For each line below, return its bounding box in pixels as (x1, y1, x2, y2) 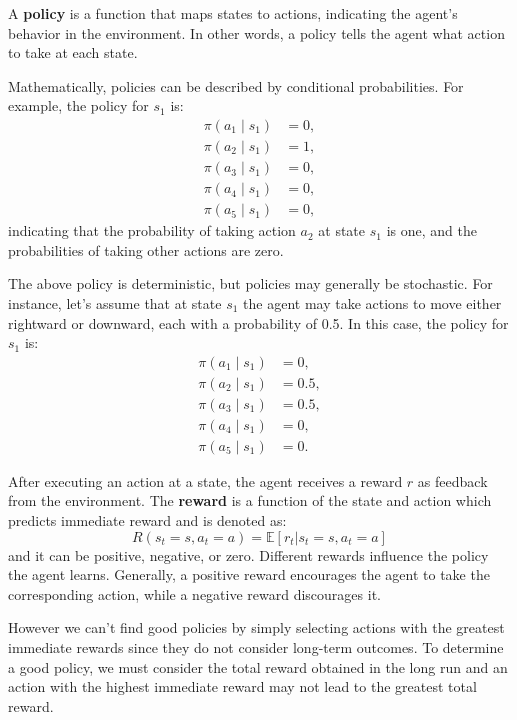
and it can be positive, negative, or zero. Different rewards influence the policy (8, 544, 489, 565)
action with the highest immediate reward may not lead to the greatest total (8, 676, 477, 697)
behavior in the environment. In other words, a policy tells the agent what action (8, 22, 505, 43)
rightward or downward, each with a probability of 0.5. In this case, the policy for (8, 312, 509, 333)
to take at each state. (8, 42, 138, 63)
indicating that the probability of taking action (8, 220, 296, 241)
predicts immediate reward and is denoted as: (8, 510, 287, 531)
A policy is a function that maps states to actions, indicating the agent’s (8, 3, 458, 23)
